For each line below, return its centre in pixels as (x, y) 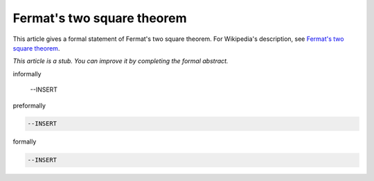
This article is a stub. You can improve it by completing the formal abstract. (121, 61)
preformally (29, 105)
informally (27, 74)
